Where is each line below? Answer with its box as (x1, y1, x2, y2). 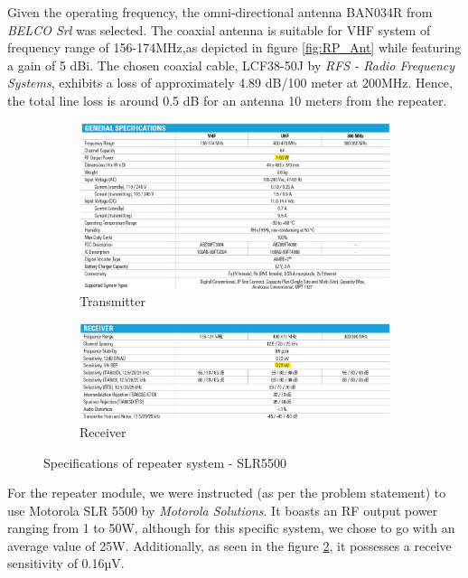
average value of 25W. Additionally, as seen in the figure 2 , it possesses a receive (7, 536, 452, 555)
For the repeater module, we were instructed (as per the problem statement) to (7, 483, 446, 502)
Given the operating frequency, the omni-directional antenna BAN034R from (7, 3, 433, 21)
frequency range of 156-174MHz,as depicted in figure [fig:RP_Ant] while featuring (7, 38, 462, 57)
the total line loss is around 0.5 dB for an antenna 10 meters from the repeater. (7, 90, 447, 109)
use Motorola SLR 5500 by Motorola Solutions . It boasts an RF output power (7, 500, 438, 519)
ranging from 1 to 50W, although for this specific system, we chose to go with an (7, 518, 455, 537)
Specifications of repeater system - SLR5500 (43, 452, 287, 471)
